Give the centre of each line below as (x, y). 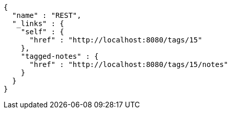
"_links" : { (38, 24)
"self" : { (43, 32)
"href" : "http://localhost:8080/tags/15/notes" (129, 64)
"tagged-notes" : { (60, 56)
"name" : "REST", (47, 15)
